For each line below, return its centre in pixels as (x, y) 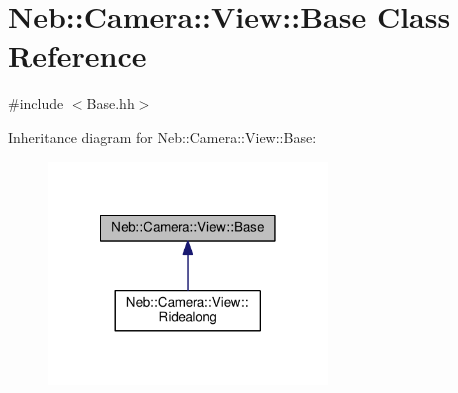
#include (36, 103)
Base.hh (110, 103)
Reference (77, 55)
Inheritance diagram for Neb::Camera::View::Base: (162, 136)
